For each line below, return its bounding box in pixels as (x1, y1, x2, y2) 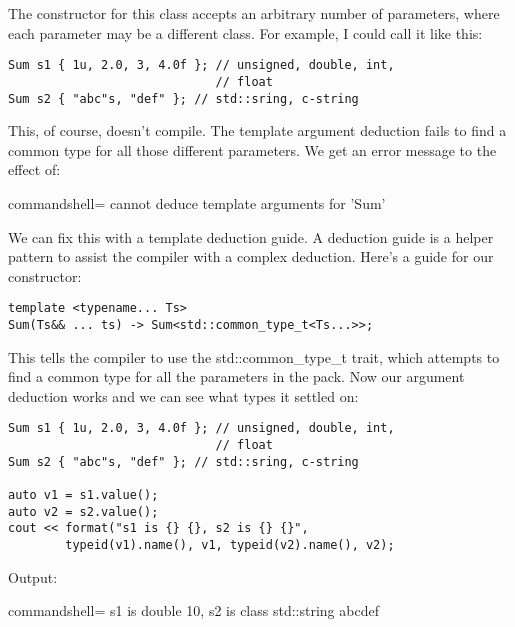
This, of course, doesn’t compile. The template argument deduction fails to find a (8, 120, 507, 141)
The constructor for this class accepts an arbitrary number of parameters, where (8, 3, 500, 23)
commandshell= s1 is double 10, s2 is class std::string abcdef (8, 600, 379, 621)
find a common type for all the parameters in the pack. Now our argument (8, 366, 465, 387)
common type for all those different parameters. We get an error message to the (8, 139, 497, 160)
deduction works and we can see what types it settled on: (8, 385, 359, 406)
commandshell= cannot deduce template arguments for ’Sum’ (8, 192, 386, 213)
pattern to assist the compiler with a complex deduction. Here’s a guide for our (8, 246, 494, 267)
